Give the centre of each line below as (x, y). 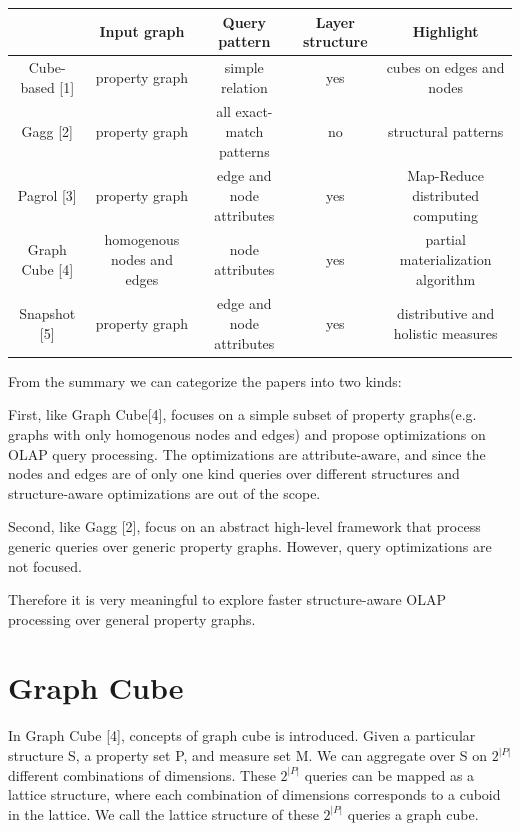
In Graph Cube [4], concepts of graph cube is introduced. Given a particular (242, 735)
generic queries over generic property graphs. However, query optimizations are (250, 545)
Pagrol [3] (47, 195)
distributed (446, 195)
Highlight (445, 31)
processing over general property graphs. (132, 618)
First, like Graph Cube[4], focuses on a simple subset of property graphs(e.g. (242, 414)
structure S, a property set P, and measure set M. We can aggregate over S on (248, 755)
